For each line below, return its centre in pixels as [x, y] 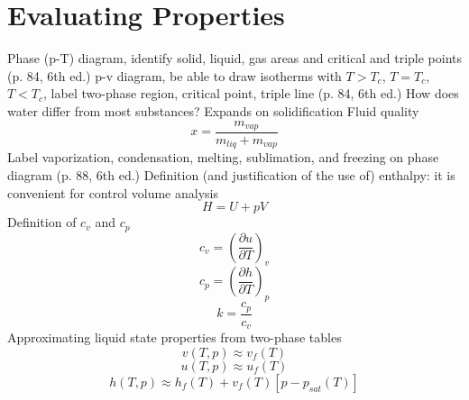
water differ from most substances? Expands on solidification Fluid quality [213, 110]
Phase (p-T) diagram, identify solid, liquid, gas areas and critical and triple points [235, 58]
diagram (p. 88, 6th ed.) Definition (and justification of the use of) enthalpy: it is [231, 175]
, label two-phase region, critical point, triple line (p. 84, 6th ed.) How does [251, 93]
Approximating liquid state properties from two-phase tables [175, 337]
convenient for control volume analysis [113, 192]
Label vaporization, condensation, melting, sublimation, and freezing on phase [223, 157]
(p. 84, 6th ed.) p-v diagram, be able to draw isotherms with [175, 75]
